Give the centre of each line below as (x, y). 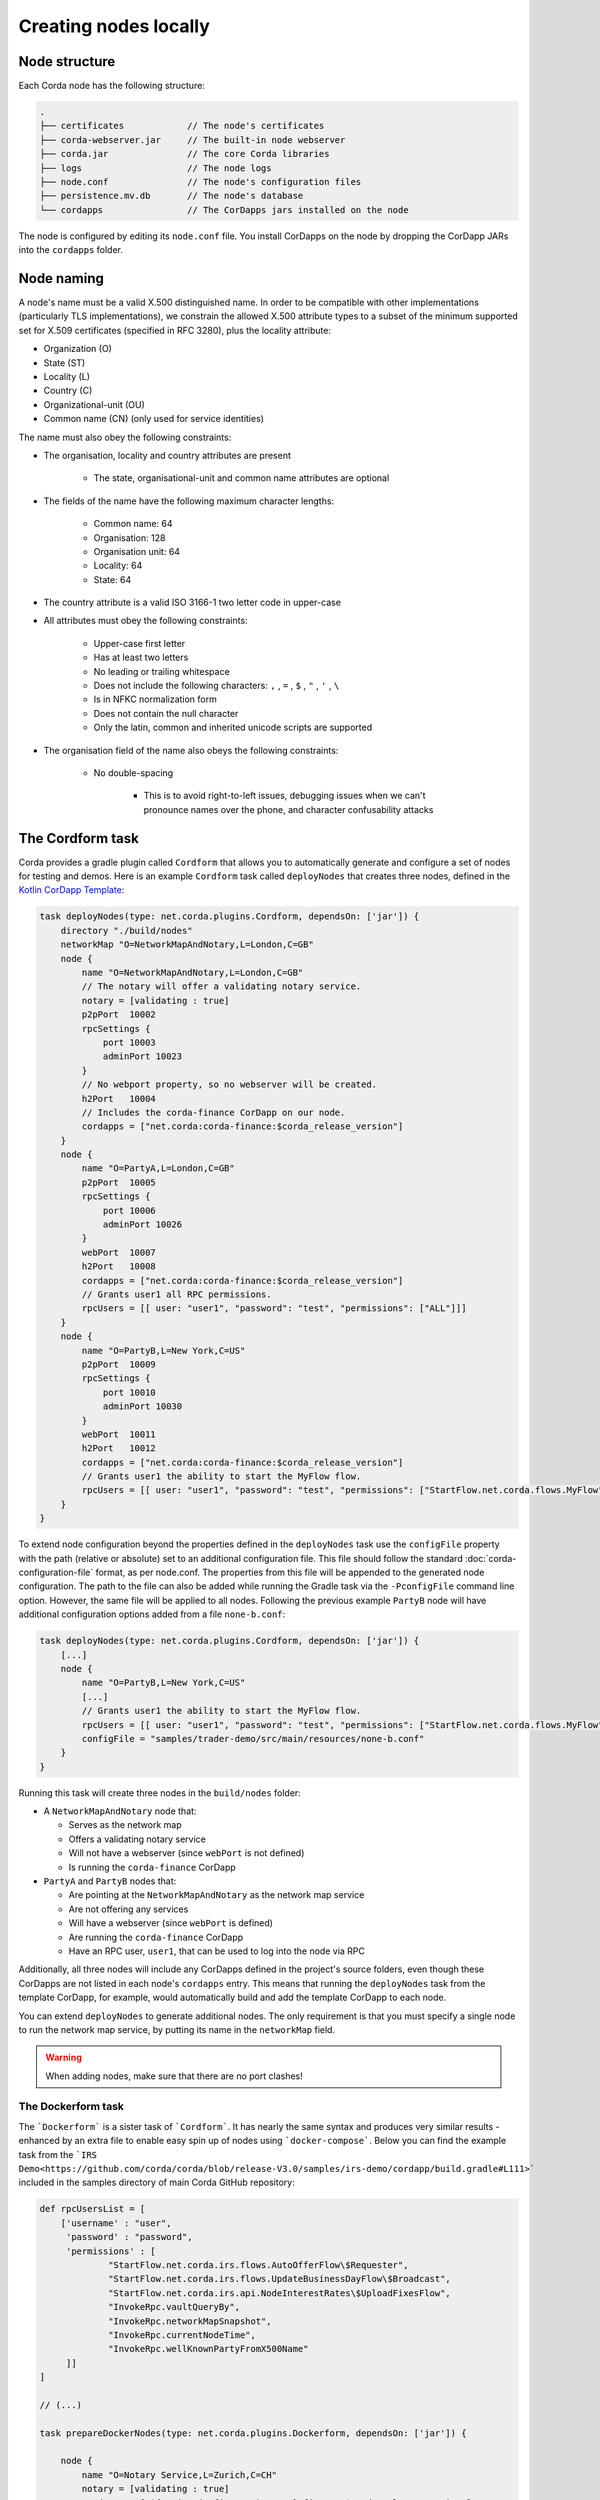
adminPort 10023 (142, 1056)
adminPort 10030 (142, 1406)
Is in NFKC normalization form (155, 699)
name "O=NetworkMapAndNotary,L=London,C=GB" (192, 973)
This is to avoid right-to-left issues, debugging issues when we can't (284, 796)
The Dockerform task (71, 2107)
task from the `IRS (58, 2154)
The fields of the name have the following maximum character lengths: (189, 501)
